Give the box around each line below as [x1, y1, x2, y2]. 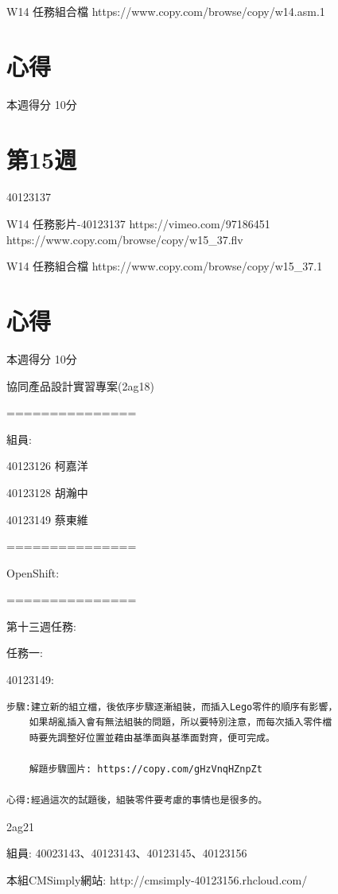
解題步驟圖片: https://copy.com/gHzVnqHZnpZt [29, 764, 262, 775]
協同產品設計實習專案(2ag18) [6, 377, 154, 394]
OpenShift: [6, 564, 60, 581]
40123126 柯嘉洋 [6, 457, 88, 474]
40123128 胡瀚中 [6, 484, 88, 500]
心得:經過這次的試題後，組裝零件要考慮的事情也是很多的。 [6, 795, 268, 807]
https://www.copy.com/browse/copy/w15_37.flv [6, 231, 243, 247]
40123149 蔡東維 [6, 511, 88, 527]
